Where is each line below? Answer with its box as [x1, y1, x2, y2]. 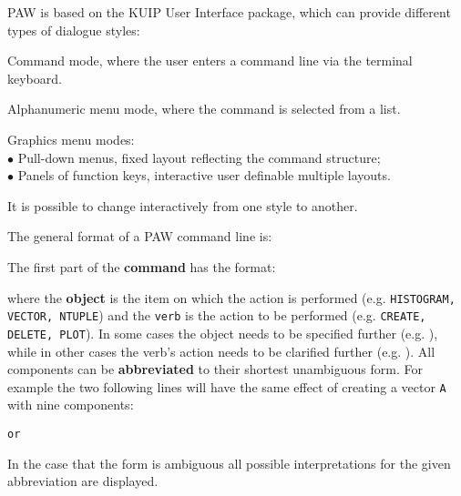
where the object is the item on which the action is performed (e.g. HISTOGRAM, [7, 288, 456, 307]
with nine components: [7, 395, 134, 414]
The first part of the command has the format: [7, 257, 276, 276]
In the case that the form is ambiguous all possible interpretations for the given [7, 453, 451, 472]
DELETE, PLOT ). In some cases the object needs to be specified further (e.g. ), [7, 323, 438, 342]
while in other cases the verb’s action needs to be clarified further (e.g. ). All [7, 341, 435, 360]
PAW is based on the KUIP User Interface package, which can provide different [7, 3, 451, 21]
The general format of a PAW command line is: [7, 227, 272, 246]
